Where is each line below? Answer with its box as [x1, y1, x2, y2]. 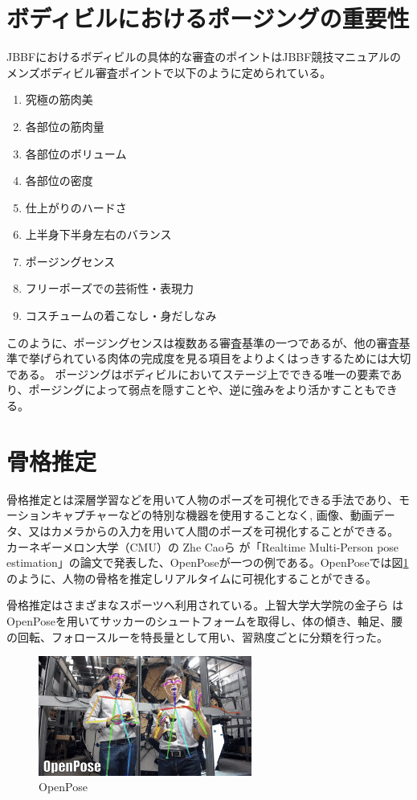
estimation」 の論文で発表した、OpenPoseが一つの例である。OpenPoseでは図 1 [6, 554, 409, 571]
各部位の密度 [25, 172, 93, 189]
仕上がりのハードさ [25, 199, 127, 215]
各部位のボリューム [25, 145, 127, 162]
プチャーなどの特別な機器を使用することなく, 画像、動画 [73, 507, 373, 523]
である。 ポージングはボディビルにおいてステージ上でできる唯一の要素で [6, 365, 391, 382]
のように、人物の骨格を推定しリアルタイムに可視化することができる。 [6, 569, 377, 586]
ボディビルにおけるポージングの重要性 [6, 2, 410, 35]
